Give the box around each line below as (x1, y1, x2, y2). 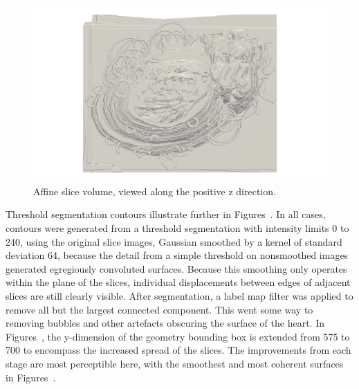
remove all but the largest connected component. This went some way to (6, 302, 313, 316)
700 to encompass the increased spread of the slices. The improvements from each (6, 343, 351, 357)
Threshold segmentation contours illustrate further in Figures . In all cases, (6, 207, 326, 221)
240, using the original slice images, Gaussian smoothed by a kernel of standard (6, 234, 342, 248)
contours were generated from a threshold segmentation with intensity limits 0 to (6, 221, 349, 235)
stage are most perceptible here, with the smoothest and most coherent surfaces (6, 356, 344, 370)
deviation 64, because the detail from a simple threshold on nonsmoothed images (6, 248, 349, 262)
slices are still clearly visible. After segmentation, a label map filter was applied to (6, 288, 353, 302)
